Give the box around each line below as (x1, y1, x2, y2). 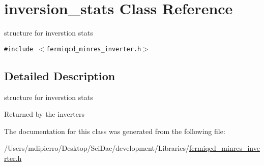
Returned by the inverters (4, 109, 84, 119)
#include (4, 45, 34, 53)
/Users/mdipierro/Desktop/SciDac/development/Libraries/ (4, 143, 189, 153)
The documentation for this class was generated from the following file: (4, 125, 225, 136)
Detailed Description (4, 68, 115, 83)
